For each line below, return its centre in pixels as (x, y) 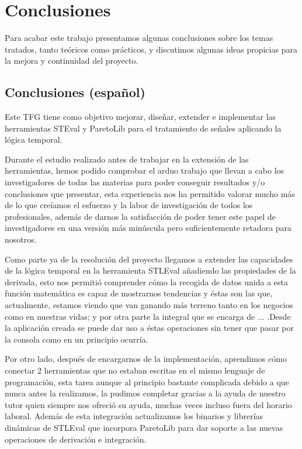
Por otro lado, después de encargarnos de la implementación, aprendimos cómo (146, 359)
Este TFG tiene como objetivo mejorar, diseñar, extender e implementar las (140, 117)
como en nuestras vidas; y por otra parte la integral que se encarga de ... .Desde (148, 316)
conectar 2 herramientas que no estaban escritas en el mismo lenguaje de (135, 370)
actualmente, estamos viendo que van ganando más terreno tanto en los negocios (149, 305)
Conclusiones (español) (75, 92)
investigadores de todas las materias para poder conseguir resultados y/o (135, 182)
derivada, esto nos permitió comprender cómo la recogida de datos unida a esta (147, 282)
